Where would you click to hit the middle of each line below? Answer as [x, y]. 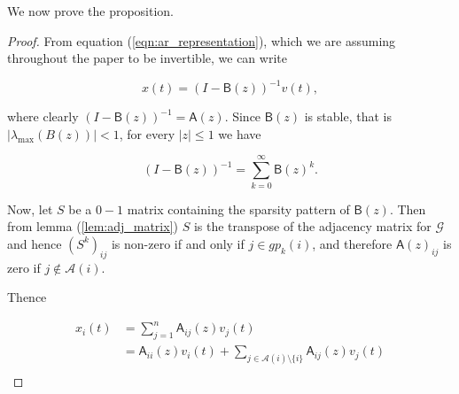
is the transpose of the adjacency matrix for [312, 226]
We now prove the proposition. [91, 11]
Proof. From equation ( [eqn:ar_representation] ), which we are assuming [202, 40]
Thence [27, 297]
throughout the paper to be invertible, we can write [147, 58]
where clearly [43, 116]
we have [240, 133]
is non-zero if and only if [178, 243]
